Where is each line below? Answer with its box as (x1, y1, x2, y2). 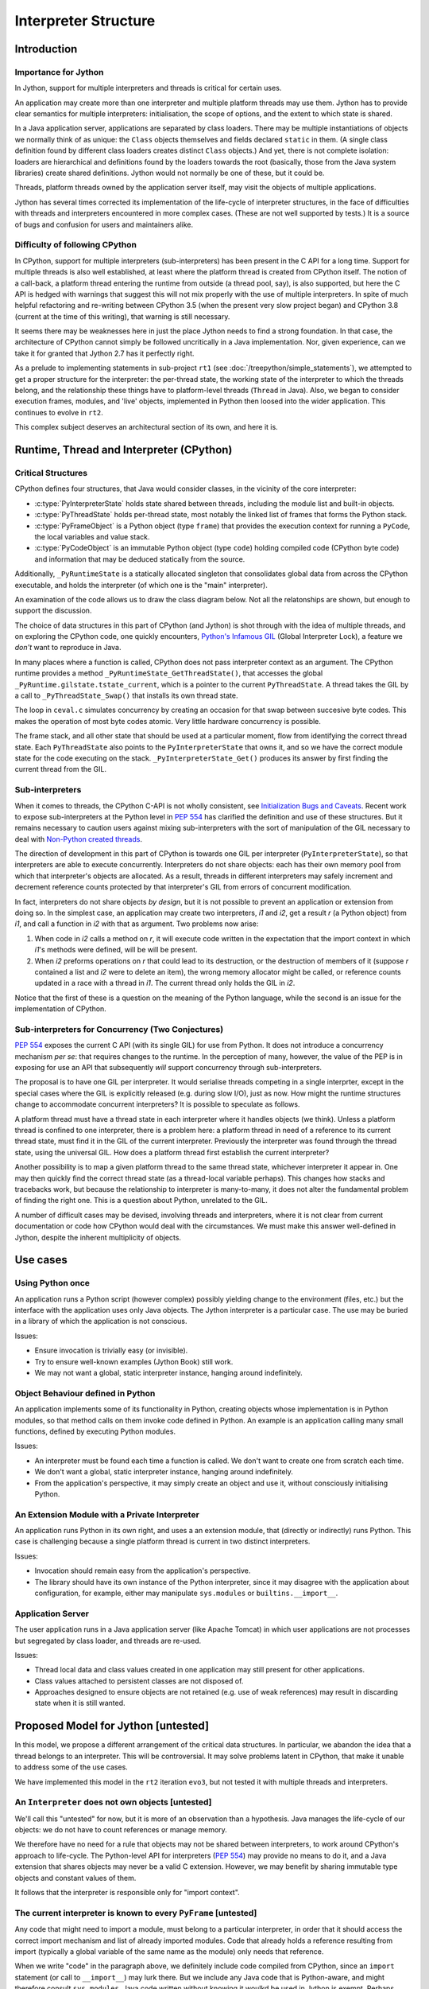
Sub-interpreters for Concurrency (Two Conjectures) (14, 1023, 224, 1034)
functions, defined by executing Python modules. (14, 1427, 176, 1436)
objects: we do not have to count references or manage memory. (14, 1825, 228, 1835)
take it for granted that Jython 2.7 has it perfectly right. (14, 348, 195, 358)
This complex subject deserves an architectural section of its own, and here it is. (14, 422, 278, 432)
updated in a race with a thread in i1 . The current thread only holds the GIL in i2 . (34, 979, 296, 988)
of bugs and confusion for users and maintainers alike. (14, 220, 194, 229)
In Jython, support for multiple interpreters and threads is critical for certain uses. (14, 84, 282, 93)
